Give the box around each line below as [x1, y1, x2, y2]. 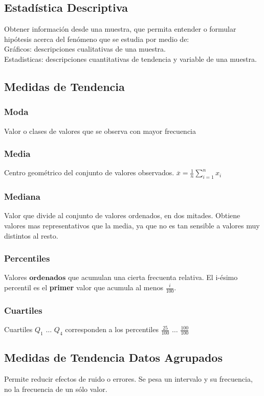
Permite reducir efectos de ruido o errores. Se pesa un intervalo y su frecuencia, [4, 374, 253, 384]
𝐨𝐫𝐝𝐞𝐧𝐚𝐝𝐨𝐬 [29, 274, 66, 282]
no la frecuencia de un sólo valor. [4, 383, 107, 394]
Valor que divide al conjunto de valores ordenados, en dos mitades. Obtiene [4, 210, 240, 221]
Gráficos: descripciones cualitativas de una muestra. [4, 43, 166, 54]
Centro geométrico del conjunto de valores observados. [4, 167, 174, 178]
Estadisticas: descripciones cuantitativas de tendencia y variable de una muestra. [4, 53, 257, 64]
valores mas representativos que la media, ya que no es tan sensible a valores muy [4, 220, 260, 230]
